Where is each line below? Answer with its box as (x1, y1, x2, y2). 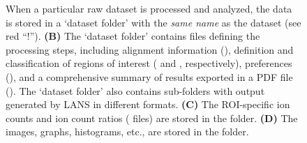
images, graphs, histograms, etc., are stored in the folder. (6, 124, 249, 139)
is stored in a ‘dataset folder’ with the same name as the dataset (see (6, 15, 301, 29)
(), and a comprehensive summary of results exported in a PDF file (6, 69, 293, 84)
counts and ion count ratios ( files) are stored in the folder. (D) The (6, 110, 298, 125)
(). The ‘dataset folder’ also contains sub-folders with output (6, 83, 265, 98)
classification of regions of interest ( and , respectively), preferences (6, 56, 292, 70)
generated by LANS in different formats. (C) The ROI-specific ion (6, 97, 290, 112)
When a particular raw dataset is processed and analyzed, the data (6, 1, 292, 15)
